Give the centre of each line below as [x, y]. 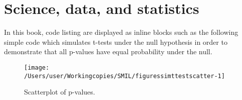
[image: [37, 67]
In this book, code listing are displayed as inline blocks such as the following [121, 32]
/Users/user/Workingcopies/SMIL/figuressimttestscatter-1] [125, 76]
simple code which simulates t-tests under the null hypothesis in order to [116, 42]
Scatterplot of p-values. [60, 92]
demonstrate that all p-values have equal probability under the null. [108, 51]
